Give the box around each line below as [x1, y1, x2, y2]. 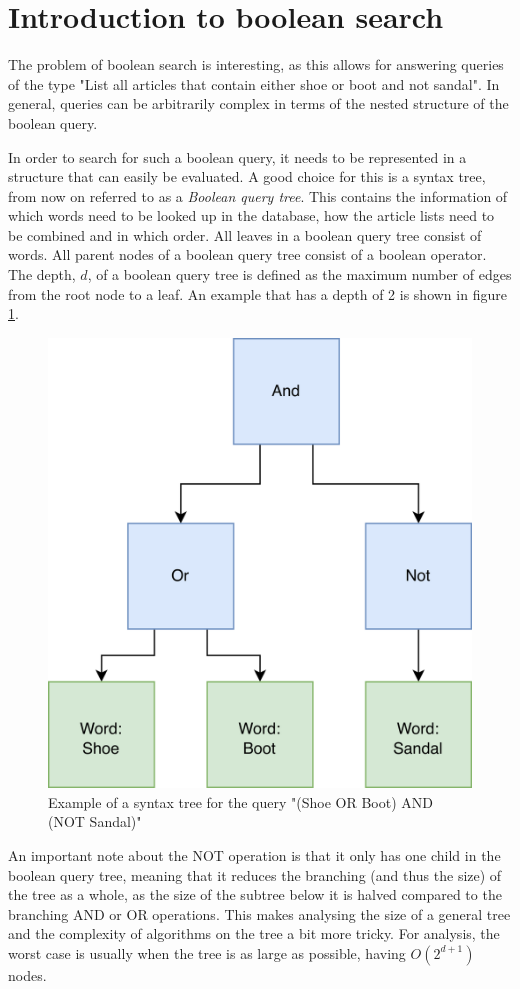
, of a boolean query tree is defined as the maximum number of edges [87, 264, 512, 285]
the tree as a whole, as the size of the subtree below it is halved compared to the [8, 884, 502, 905]
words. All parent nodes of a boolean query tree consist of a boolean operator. [8, 244, 487, 265]
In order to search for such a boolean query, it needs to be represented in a [8, 146, 467, 167]
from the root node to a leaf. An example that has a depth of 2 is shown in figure [8, 283, 507, 304]
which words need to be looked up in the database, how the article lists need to [8, 205, 495, 226]
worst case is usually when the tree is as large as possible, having [8, 942, 406, 963]
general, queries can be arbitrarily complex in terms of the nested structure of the [8, 93, 509, 114]
